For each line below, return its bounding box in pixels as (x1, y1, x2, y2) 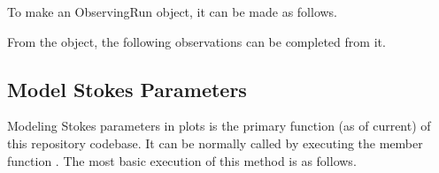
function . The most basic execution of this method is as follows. (7, 151, 357, 169)
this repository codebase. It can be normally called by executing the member (7, 133, 423, 152)
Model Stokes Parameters (7, 75, 247, 102)
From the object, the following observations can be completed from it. (7, 32, 386, 50)
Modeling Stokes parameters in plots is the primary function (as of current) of (7, 117, 431, 135)
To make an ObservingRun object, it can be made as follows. (7, 3, 338, 20)
